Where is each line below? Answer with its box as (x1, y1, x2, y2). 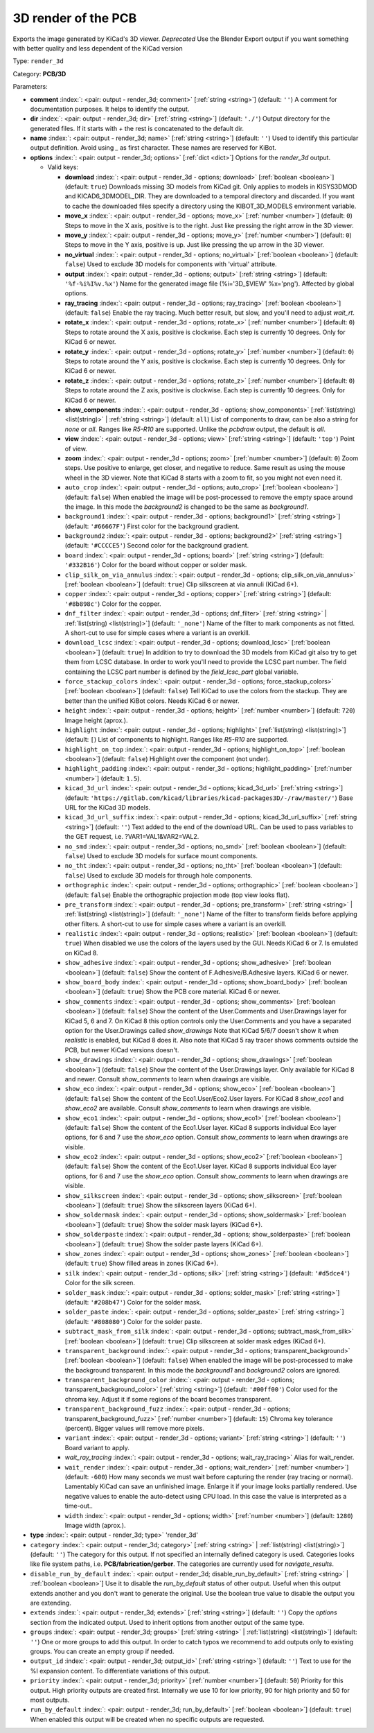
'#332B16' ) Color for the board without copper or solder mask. (64, 561, 247, 569)
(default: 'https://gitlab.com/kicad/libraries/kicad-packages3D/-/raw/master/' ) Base (64, 794, 353, 802)
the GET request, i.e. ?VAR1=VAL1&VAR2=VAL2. (64, 833, 199, 841)
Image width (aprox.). (64, 1521, 126, 1529)
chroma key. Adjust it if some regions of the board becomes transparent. (64, 1395, 272, 1403)
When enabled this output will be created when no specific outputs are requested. (30, 1715, 265, 1723)
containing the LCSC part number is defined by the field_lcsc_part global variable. (64, 668, 299, 676)
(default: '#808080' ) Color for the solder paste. (64, 1317, 202, 1325)
